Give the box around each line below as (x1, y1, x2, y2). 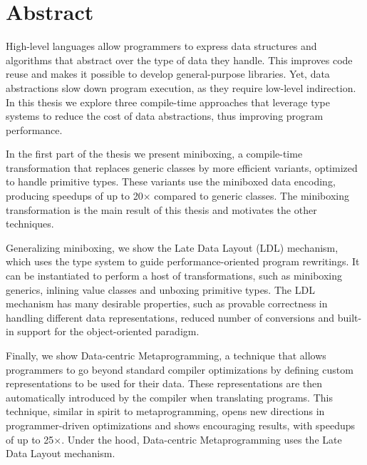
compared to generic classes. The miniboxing (154, 188, 349, 203)
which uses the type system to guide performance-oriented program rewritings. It (6, 254, 360, 269)
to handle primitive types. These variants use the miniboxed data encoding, (6, 174, 336, 189)
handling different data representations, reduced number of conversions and (6, 310, 335, 325)
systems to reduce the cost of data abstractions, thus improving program (6, 108, 324, 123)
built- (337, 310, 362, 325)
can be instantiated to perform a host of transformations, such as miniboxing (6, 268, 342, 283)
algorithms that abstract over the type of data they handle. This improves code (6, 52, 353, 67)
